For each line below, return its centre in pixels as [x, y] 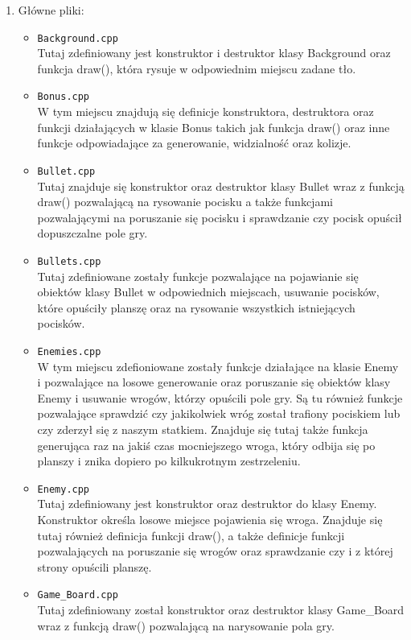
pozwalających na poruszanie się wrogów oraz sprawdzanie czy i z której [215, 551]
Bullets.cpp [69, 261]
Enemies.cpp [69, 351]
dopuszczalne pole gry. [92, 233]
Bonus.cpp [64, 97]
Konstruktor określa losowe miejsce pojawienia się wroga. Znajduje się [210, 519]
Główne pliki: [51, 10]
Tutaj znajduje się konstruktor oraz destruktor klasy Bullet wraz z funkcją [221, 186]
